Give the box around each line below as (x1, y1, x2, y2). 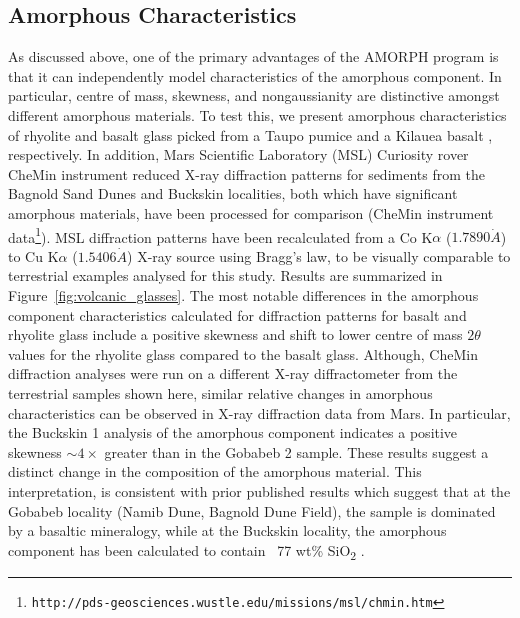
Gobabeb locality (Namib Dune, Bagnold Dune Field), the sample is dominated (8, 500, 496, 521)
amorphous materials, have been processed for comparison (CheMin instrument (8, 202, 494, 223)
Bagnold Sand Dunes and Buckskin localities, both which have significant (8, 183, 458, 204)
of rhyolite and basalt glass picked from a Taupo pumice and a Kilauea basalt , (8, 124, 493, 145)
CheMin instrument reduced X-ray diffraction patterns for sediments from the (8, 163, 485, 184)
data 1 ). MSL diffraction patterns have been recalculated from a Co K (8, 223, 433, 247)
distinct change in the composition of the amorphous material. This (8, 461, 422, 482)
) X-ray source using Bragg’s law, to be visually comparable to (127, 245, 511, 266)
